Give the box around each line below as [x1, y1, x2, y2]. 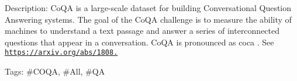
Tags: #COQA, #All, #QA [5, 65, 105, 78]
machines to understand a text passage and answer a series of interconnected [5, 24, 280, 37]
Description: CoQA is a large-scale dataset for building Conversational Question [5, 2, 292, 13]
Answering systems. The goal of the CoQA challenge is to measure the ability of [5, 13, 292, 25]
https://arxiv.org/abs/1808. [5, 48, 118, 57]
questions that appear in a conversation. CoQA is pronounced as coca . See [5, 36, 274, 48]
